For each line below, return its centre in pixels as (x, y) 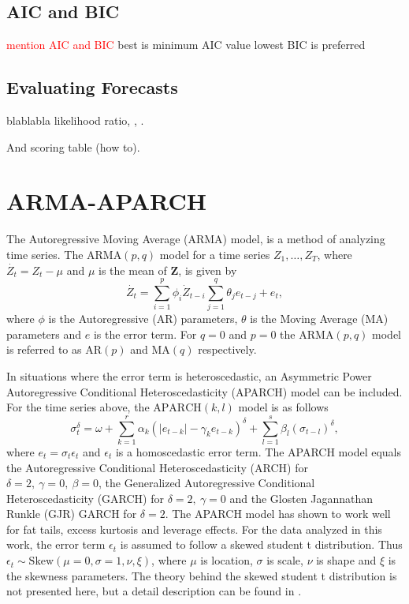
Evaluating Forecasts (92, 87)
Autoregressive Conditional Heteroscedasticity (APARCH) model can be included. (204, 391)
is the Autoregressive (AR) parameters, (143, 319)
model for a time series (215, 254)
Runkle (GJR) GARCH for (72, 514)
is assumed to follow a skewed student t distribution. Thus (261, 544)
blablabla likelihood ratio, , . (75, 120)
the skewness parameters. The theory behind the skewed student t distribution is (202, 575)
